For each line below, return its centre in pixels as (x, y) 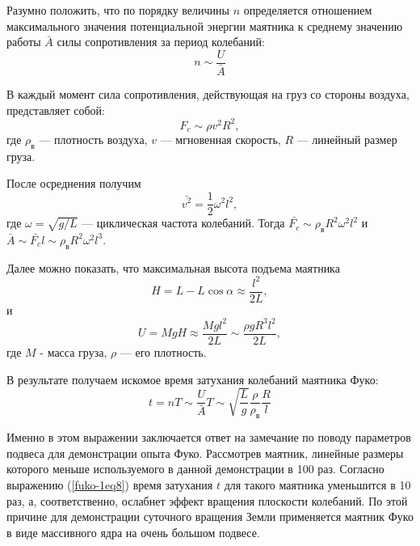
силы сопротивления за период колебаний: (161, 42)
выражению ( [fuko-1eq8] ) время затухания (110, 484)
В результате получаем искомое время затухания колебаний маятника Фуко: (193, 379)
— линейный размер (347, 140)
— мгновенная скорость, (220, 140)
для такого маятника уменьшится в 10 (317, 484)
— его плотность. (163, 352)
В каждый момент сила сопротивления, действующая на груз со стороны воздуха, (208, 93)
